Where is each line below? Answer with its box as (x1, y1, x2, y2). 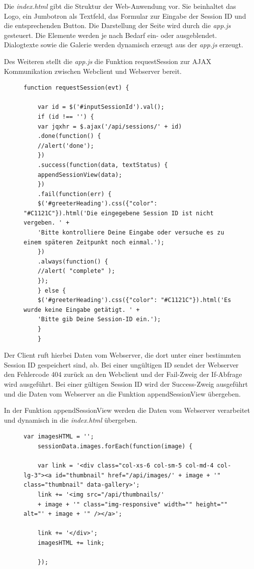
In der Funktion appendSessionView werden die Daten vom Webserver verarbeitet (4, 405, 250, 415)
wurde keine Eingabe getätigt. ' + (24, 306, 140, 313)
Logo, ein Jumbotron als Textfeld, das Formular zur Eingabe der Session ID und (4, 10, 246, 21)
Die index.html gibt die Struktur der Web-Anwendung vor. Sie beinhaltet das (4, 1, 236, 11)
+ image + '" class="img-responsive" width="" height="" (37, 501, 228, 508)
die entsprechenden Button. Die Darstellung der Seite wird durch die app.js (4, 20, 231, 31)
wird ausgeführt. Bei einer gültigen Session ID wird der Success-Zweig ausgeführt (4, 378, 248, 389)
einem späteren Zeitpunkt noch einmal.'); (24, 238, 165, 246)
